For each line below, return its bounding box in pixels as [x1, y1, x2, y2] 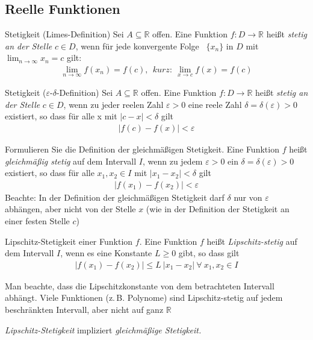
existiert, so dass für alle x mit [5, 110, 117, 122]
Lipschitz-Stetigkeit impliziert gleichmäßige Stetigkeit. [5, 323, 202, 336]
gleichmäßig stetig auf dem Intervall [5, 154, 137, 167]
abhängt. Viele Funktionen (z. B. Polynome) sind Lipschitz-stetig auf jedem [5, 291, 283, 304]
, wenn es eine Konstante [60, 247, 152, 259]
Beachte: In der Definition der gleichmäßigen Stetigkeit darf [5, 190, 225, 203]
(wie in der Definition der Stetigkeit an [146, 203, 290, 215]
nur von [234, 190, 262, 203]
